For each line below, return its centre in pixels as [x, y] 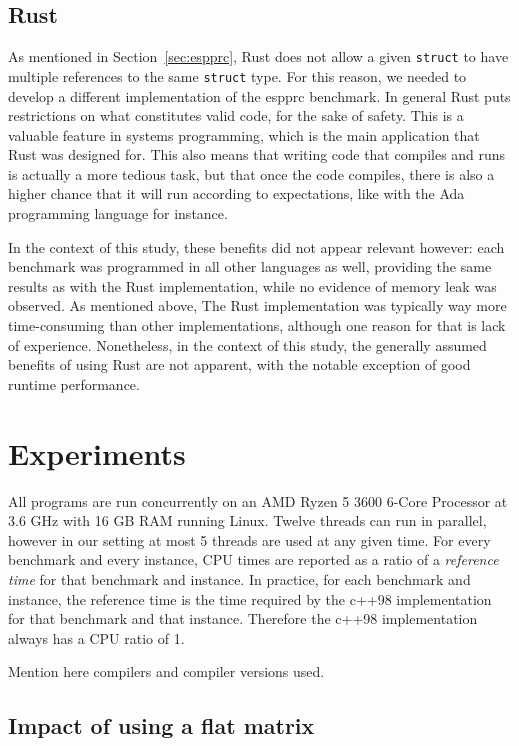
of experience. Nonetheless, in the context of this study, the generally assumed [247, 344]
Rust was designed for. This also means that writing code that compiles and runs [257, 154]
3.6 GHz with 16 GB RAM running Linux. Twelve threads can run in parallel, [247, 520]
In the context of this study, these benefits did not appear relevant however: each [256, 246]
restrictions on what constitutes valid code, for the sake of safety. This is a [236, 115]
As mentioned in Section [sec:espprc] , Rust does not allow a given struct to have [258, 56]
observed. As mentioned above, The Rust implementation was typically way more [257, 305]
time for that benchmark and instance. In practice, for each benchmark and [239, 578]
